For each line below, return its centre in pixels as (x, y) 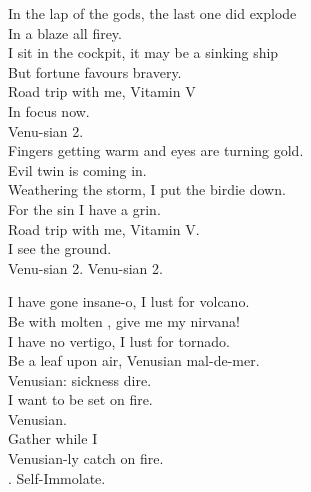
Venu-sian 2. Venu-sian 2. (85, 267)
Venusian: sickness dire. (80, 379)
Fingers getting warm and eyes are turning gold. (156, 150)
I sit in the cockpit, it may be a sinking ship (143, 52)
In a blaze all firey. (65, 32)
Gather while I (53, 438)
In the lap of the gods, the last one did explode (152, 13)
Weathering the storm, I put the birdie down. (147, 189)
